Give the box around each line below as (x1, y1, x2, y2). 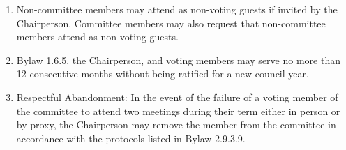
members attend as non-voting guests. (16, 29, 179, 44)
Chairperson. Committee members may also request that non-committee (16, 15, 326, 30)
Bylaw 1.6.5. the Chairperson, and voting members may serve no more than (16, 52, 340, 67)
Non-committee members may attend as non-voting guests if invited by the (16, 2, 338, 16)
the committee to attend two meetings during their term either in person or (16, 103, 340, 118)
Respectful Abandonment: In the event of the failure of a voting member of (16, 89, 338, 104)
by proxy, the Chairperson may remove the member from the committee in (16, 117, 336, 132)
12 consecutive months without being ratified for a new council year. (16, 66, 309, 81)
